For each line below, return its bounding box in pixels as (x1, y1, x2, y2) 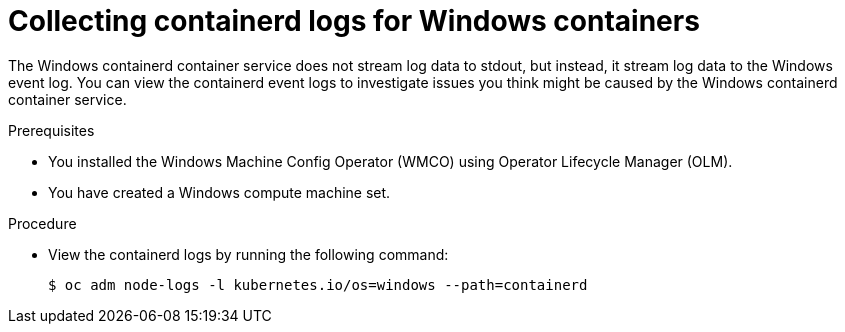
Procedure (8, 214, 77, 232)
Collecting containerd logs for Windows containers (8, 4, 700, 38)
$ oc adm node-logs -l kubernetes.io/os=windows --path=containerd (48, 276, 588, 293)
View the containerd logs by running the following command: (48, 245, 449, 263)
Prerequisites (8, 121, 95, 139)
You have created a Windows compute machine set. (48, 183, 391, 201)
